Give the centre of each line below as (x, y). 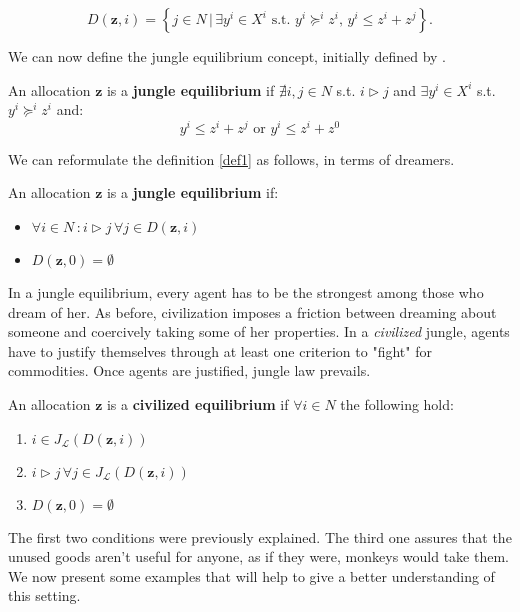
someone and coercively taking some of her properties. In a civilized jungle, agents (259, 331)
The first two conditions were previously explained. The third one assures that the (260, 536)
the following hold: (397, 404)
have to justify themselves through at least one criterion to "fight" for (220, 350)
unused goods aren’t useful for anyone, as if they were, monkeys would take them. (258, 556)
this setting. (44, 595)
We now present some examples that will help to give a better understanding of (251, 575)
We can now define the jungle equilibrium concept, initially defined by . (227, 56)
